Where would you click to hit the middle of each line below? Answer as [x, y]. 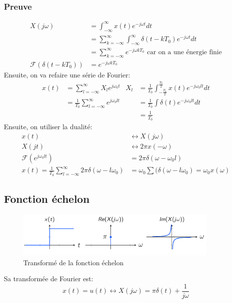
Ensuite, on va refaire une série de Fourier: [67, 74]
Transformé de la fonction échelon [74, 262]
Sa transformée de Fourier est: [49, 279]
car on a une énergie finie [184, 52]
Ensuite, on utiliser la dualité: [48, 127]
